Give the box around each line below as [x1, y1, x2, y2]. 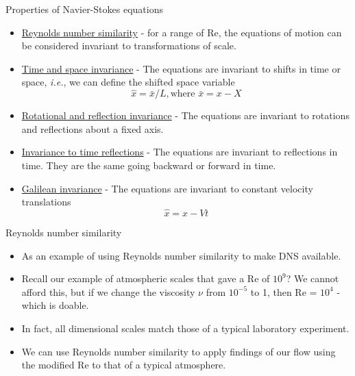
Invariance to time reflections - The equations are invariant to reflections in [21, 145, 338, 159]
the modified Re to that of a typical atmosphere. [21, 358, 226, 372]
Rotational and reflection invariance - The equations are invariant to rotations [21, 108, 350, 123]
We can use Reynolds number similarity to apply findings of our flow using [21, 344, 336, 358]
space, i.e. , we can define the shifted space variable [21, 75, 235, 89]
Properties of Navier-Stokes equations [5, 2, 163, 16]
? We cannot [286, 271, 339, 286]
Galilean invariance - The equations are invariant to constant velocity [21, 181, 313, 195]
